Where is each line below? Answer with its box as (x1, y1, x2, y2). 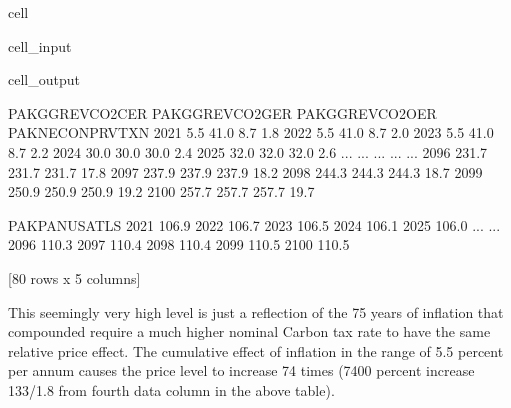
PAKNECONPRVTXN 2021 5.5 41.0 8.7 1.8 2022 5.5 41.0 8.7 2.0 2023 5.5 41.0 (8, 122, 494, 143)
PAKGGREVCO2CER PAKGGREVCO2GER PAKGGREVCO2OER (8, 102, 437, 123)
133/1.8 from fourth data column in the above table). (8, 379, 335, 400)
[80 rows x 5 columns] (8, 267, 141, 288)
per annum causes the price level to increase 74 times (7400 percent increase (8, 360, 475, 381)
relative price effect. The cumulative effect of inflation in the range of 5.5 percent (8, 340, 504, 361)
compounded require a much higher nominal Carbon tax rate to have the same (8, 321, 491, 342)
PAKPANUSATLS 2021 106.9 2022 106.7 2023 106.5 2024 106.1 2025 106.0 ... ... (8, 214, 501, 235)
